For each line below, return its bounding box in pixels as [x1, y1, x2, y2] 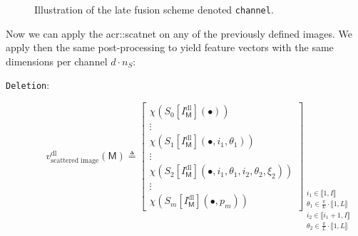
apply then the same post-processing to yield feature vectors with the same [6, 40, 334, 55]
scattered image [51, 157, 99, 165]
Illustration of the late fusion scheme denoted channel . [34, 2, 274, 16]
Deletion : [6, 77, 50, 92]
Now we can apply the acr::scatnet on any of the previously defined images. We [6, 26, 353, 41]
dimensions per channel [6, 53, 108, 68]
